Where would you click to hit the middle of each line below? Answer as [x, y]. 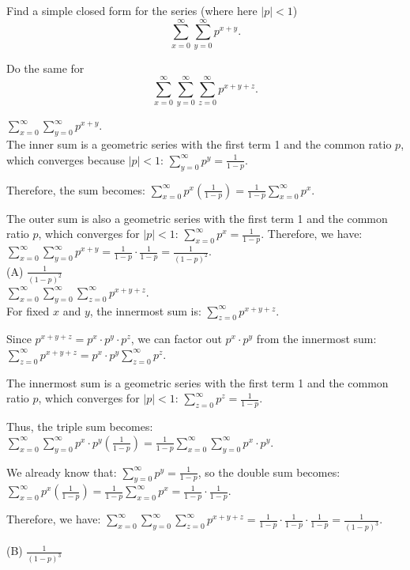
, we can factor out [176, 339]
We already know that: [62, 472]
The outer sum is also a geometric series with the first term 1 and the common [197, 218]
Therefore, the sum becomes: [76, 189]
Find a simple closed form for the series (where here [132, 10]
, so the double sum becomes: [269, 472]
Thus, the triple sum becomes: [80, 427]
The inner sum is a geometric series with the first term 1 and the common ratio [199, 144]
